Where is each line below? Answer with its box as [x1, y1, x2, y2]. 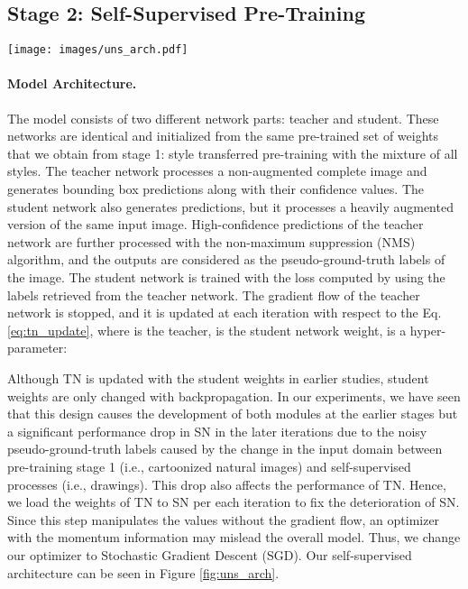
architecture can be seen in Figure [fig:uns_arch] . [7, 563, 280, 582]
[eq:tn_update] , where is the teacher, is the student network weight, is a [7, 320, 407, 339]
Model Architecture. [7, 74, 137, 93]
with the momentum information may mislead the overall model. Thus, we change [7, 528, 461, 547]
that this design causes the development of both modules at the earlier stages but [7, 404, 458, 423]
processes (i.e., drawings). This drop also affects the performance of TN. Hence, [7, 474, 446, 493]
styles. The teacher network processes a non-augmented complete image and [7, 161, 427, 180]
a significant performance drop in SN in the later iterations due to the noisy [7, 421, 427, 440]
